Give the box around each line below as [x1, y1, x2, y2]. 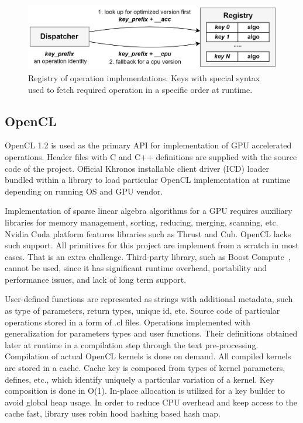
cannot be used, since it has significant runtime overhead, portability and [5, 262, 267, 274]
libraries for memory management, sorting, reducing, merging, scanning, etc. [5, 216, 278, 228]
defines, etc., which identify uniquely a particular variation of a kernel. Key [5, 373, 274, 385]
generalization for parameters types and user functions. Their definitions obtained [5, 327, 298, 339]
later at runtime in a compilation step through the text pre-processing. [5, 338, 259, 351]
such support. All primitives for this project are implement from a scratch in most [5, 239, 299, 251]
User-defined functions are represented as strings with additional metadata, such [5, 293, 293, 305]
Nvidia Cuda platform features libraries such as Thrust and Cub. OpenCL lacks [5, 227, 291, 240]
